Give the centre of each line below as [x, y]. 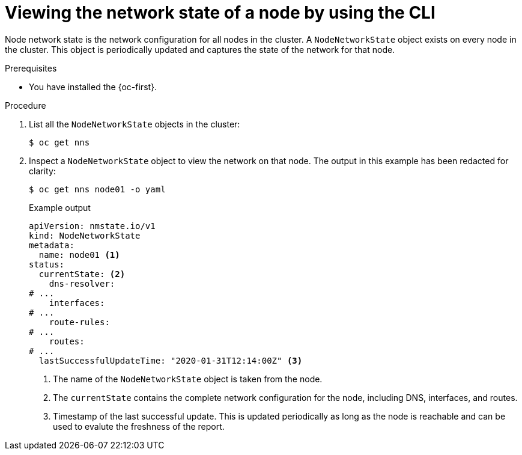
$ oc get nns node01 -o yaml [97, 189]
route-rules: [79, 322]
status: [47, 264]
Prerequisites [31, 68]
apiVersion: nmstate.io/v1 [92, 226]
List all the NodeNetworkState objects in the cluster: [135, 124]
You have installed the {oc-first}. [93, 87]
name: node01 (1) [79, 255]
